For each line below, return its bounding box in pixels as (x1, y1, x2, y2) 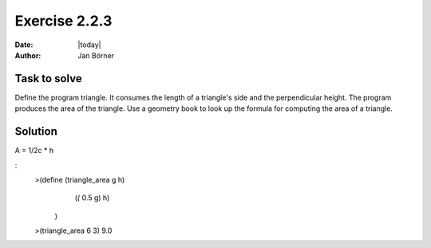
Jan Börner (77, 50, 115, 60)
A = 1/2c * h (14, 146, 54, 155)
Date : (14, 40, 34, 49)
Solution (14, 124, 57, 139)
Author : (14, 50, 42, 60)
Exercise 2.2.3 (14, 12, 113, 30)
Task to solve (14, 72, 83, 85)
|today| (77, 40, 101, 49)
